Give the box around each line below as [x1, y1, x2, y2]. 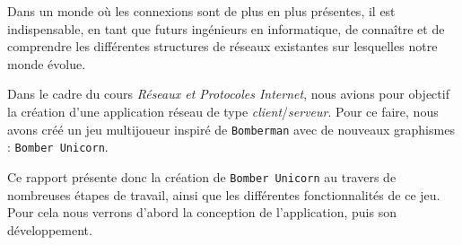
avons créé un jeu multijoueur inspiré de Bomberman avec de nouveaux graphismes [7, 119, 455, 138]
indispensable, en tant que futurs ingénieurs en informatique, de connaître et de [7, 19, 445, 38]
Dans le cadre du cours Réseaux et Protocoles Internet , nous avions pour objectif [7, 84, 449, 103]
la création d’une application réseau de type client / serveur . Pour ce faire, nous [7, 101, 439, 120]
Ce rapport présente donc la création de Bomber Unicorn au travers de [7, 167, 397, 186]
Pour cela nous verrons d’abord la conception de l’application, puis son [7, 203, 397, 222]
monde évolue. [7, 54, 86, 73]
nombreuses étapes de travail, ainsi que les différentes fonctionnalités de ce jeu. [7, 185, 440, 204]
